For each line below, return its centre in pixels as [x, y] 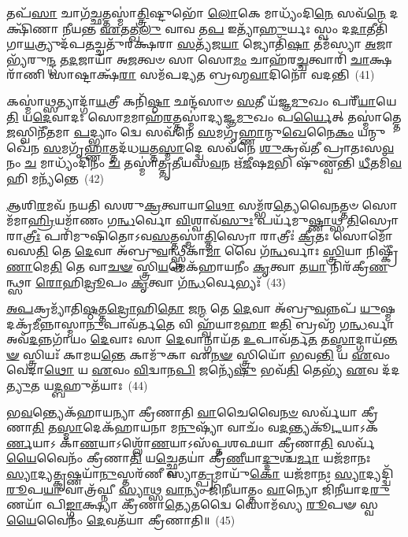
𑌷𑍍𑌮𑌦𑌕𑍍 [388, 308]
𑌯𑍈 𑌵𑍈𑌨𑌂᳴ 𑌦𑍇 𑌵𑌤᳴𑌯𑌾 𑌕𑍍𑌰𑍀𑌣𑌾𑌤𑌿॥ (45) [121, 519]
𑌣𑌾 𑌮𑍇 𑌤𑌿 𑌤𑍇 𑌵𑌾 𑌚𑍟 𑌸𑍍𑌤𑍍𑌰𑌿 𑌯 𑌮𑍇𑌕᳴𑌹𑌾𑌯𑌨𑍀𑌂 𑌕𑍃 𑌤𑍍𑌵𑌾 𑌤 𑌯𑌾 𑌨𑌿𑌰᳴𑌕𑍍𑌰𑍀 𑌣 [197, 266]
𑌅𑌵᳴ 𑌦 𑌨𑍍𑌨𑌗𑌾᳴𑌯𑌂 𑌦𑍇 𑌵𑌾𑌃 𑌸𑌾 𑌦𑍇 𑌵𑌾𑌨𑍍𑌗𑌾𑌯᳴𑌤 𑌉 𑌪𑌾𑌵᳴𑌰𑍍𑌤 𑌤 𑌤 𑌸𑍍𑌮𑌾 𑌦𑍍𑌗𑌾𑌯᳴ [195, 339]
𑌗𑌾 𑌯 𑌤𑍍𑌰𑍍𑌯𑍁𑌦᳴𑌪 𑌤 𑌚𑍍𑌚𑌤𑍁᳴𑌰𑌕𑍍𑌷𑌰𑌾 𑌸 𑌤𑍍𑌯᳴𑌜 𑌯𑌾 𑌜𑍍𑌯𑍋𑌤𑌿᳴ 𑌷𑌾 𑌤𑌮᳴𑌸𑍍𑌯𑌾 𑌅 [191, 44]
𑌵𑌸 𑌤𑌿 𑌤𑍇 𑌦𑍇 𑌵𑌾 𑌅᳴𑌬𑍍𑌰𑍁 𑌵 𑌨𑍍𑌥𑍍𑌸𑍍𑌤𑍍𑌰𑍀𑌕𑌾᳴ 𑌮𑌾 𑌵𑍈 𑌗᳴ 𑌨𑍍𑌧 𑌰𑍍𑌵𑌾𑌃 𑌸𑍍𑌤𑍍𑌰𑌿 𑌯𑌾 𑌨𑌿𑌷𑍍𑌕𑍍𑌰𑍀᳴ [202, 251]
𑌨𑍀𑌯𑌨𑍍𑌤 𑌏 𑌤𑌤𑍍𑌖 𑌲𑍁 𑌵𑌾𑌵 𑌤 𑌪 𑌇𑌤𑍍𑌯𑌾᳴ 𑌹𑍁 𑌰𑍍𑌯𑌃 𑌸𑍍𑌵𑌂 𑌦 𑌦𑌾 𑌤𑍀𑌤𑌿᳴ [225, 28]
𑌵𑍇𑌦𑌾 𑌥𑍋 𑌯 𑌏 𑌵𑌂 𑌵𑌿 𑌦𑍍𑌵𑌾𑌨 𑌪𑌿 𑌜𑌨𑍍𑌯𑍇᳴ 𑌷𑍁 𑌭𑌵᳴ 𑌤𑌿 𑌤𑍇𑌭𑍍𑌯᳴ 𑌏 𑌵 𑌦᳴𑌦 [203, 370]
